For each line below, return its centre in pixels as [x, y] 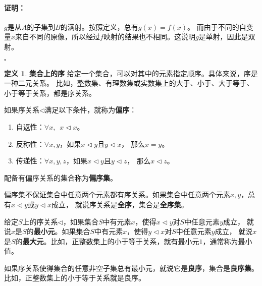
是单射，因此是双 [227, 37]
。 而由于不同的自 [217, 26]
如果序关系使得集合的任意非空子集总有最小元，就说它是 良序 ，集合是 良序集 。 [131, 268]
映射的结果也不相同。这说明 [149, 37]
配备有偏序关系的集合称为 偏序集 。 [61, 177]
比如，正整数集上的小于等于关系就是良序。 [75, 278]
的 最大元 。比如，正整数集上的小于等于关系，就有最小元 [107, 241]
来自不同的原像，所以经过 [58, 37]
